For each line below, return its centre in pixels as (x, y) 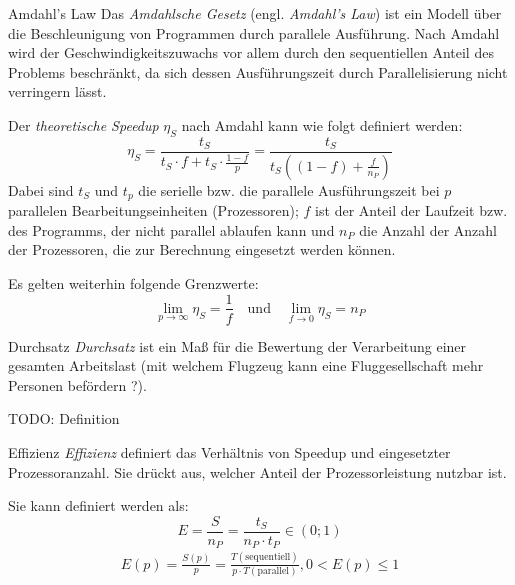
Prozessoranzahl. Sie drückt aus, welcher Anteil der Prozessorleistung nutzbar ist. (257, 471)
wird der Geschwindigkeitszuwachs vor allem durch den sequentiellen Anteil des (251, 52)
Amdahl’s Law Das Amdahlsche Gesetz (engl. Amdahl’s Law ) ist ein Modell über (255, 13)
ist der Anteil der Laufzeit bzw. (411, 210)
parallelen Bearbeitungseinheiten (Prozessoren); (153, 210)
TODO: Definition (64, 418)
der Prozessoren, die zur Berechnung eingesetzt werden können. (202, 249)
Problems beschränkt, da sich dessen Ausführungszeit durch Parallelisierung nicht (258, 71)
